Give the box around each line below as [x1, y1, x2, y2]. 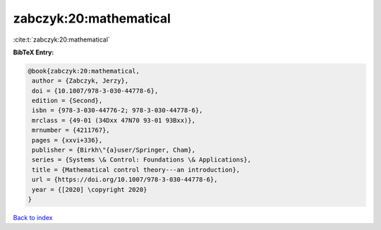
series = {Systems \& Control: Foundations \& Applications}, [32, 156, 252, 164]
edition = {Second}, [32, 97, 103, 105]
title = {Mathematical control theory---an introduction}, [32, 166, 241, 174]
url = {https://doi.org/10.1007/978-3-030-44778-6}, [32, 176, 218, 183]
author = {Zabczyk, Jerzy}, [32, 77, 129, 85]
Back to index [13, 213, 53, 222]
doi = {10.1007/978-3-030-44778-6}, [32, 87, 159, 95]
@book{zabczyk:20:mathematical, [28, 67, 140, 75]
